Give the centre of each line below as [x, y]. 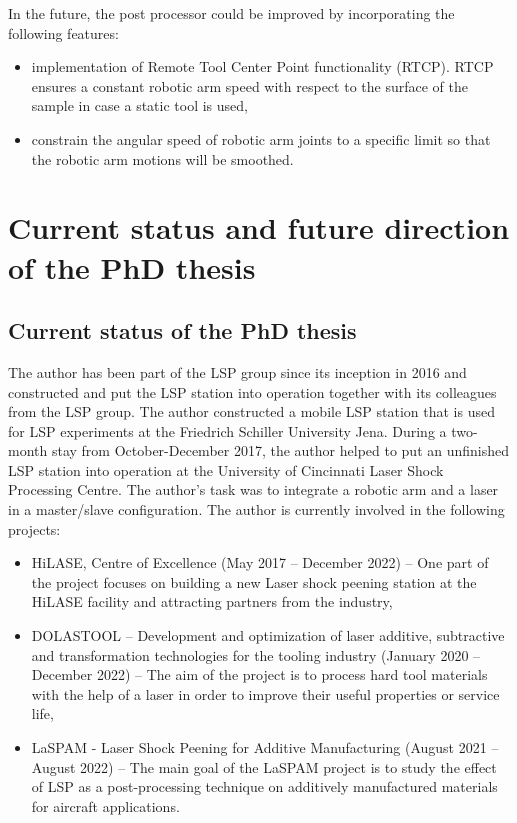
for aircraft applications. [105, 805]
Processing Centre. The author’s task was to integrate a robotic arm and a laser [253, 489]
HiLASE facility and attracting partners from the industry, [212, 601]
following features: [63, 32]
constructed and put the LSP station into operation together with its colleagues [252, 391]
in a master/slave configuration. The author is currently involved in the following [256, 509]
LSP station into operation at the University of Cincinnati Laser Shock [226, 469]
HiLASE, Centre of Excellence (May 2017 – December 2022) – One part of [260, 562]
